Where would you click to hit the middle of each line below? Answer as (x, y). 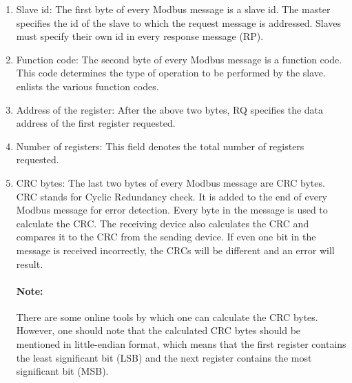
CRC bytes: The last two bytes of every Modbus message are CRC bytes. (170, 182)
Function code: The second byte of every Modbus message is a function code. (179, 59)
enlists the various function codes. (87, 86)
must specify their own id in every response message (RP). (140, 36)
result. (30, 263)
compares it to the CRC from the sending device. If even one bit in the (166, 237)
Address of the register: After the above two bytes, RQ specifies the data (170, 109)
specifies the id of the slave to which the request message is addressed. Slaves (179, 22)
